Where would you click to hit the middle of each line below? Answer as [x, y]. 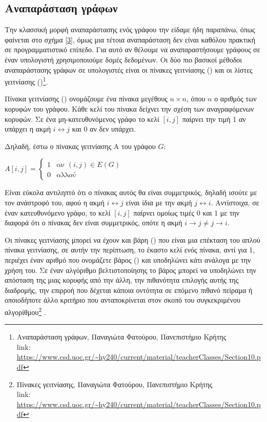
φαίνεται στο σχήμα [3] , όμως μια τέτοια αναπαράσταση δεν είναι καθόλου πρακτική [130, 39]
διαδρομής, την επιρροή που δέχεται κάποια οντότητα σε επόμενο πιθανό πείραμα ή [129, 290]
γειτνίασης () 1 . [26, 81]
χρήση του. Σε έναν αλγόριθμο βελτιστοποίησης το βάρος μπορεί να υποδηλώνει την [130, 270]
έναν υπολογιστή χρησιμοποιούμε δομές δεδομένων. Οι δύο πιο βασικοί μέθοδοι [124, 59]
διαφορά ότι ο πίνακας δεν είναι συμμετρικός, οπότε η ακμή [94, 223]
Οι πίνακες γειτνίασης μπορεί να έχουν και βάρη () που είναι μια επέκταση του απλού [132, 239]
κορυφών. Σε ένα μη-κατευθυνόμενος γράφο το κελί [82, 119]
